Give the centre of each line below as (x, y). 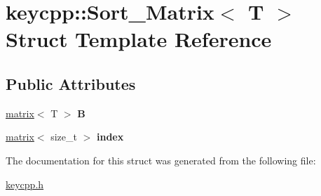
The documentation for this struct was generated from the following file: (161, 160)
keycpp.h (25, 184)
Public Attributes (71, 83)
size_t (64, 137)
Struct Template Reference (139, 39)
